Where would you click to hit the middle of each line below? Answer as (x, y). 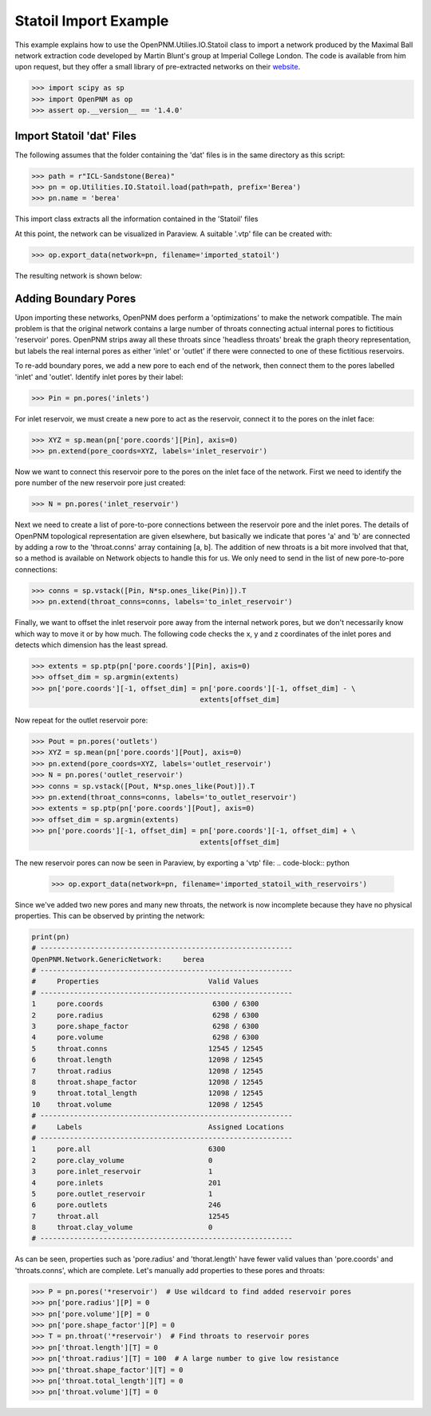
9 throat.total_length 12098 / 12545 (147, 1093)
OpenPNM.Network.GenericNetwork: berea (118, 959)
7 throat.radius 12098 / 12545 (147, 1071)
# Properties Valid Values (145, 981)
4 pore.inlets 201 (126, 1183)
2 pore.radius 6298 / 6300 (145, 1015)
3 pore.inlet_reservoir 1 (122, 1172)
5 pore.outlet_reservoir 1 (122, 1194)
